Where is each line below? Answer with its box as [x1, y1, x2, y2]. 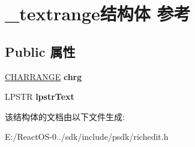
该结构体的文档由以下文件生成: [5, 110, 125, 122]
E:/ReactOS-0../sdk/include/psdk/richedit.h [5, 130, 169, 143]
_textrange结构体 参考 [5, 1, 191, 26]
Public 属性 [5, 42, 76, 60]
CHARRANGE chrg [5, 70, 82, 82]
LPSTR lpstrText [5, 90, 74, 103]
